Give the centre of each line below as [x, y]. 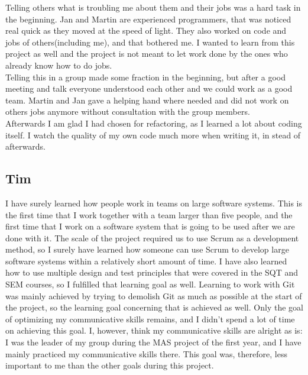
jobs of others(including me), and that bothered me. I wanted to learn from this [150, 42]
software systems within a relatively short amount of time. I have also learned [146, 261]
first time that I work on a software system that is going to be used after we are [150, 226]
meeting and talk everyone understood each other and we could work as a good [149, 88]
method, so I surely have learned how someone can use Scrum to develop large [147, 249]
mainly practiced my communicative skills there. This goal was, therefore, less [146, 353]
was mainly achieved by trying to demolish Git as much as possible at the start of [154, 295]
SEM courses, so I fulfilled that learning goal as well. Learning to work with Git [150, 284]
